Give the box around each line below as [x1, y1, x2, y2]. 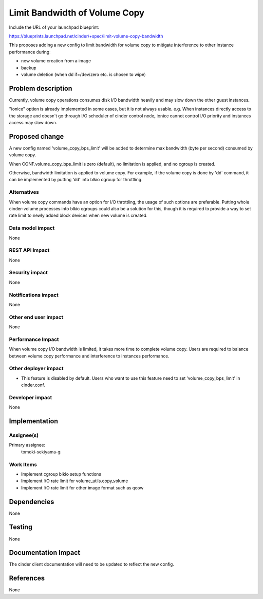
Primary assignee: [9, 442, 46, 448]
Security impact [9, 269, 48, 276]
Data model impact [9, 225, 55, 231]
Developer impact [9, 394, 52, 401]
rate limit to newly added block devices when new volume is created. [9, 212, 148, 219]
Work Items [9, 461, 37, 468]
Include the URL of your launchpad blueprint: [9, 24, 99, 30]
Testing [9, 523, 33, 531]
